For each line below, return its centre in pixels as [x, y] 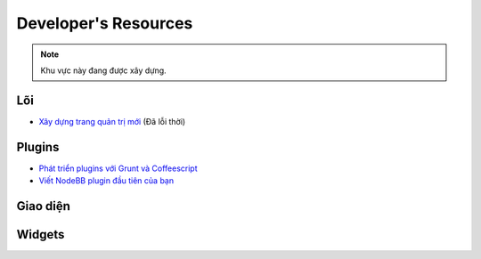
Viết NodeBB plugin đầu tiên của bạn [106, 181]
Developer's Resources [105, 23]
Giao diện [44, 206]
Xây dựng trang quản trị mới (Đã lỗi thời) [112, 121]
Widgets [41, 235]
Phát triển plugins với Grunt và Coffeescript [118, 168]
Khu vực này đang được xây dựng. [103, 70]
